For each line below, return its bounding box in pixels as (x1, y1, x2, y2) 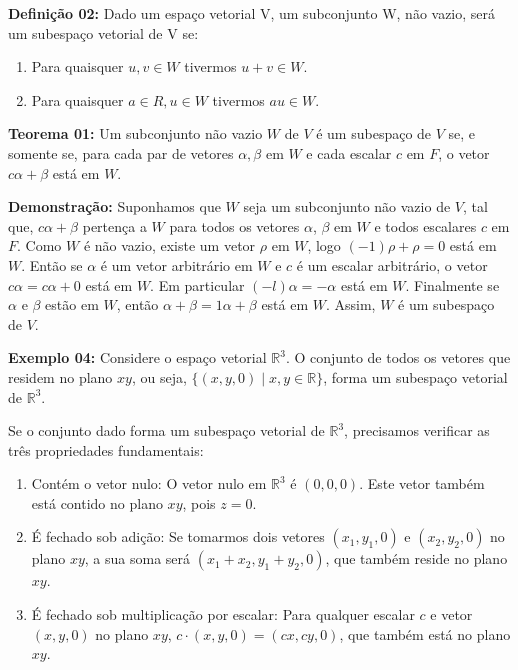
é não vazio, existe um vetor (83, 235, 256, 256)
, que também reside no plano (325, 548, 508, 569)
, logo (307, 235, 341, 256)
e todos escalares (374, 215, 477, 236)
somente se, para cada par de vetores (8, 142, 234, 163)
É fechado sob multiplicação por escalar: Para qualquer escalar (31, 604, 415, 625)
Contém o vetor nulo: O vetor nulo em (31, 473, 267, 494)
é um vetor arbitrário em (100, 254, 253, 275)
